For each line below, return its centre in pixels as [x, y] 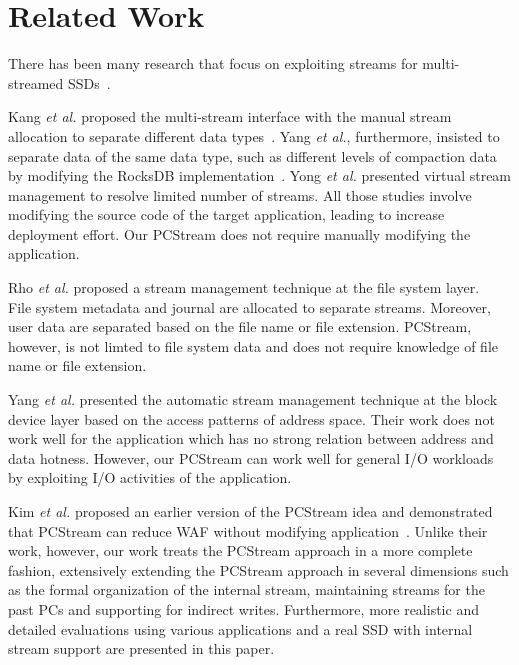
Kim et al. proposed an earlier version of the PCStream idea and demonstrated [250, 511]
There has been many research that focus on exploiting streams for [213, 63]
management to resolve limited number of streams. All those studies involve [240, 194]
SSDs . [89, 82]
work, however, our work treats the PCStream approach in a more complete [240, 550]
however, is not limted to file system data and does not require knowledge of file [253, 345]
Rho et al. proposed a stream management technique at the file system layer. [244, 287]
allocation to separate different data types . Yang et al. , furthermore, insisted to [254, 135]
